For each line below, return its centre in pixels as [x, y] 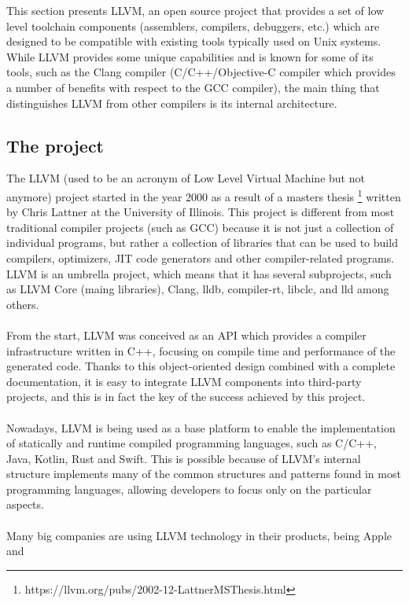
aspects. [25, 504]
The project [55, 145]
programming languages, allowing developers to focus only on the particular [189, 489]
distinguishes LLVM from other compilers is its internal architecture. [172, 103]
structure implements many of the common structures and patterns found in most [204, 474]
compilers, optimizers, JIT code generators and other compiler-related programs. [201, 257]
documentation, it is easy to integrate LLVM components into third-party [184, 381]
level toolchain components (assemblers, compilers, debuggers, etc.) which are [193, 26]
